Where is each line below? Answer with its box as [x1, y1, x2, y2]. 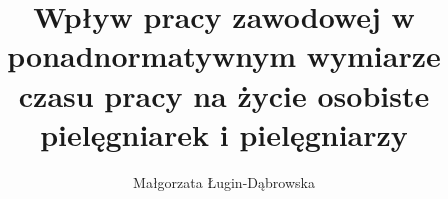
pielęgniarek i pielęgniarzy [40, 113, 408, 154]
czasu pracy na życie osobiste [18, 74, 430, 115]
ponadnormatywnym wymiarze [7, 35, 441, 76]
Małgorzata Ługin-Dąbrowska [133, 171, 315, 192]
